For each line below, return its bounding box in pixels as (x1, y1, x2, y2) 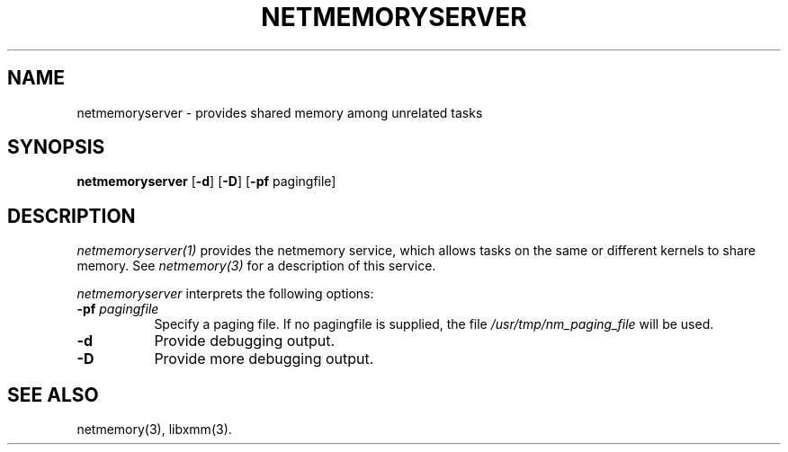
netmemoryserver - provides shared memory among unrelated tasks (76, 104, 483, 120)
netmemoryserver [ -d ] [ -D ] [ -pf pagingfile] (76, 173, 336, 190)
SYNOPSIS (7, 136, 105, 159)
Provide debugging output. (154, 332, 336, 350)
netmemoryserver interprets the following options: (76, 286, 374, 302)
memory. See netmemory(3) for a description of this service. (76, 258, 436, 274)
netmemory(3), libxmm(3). (76, 421, 232, 438)
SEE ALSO (7, 383, 99, 406)
